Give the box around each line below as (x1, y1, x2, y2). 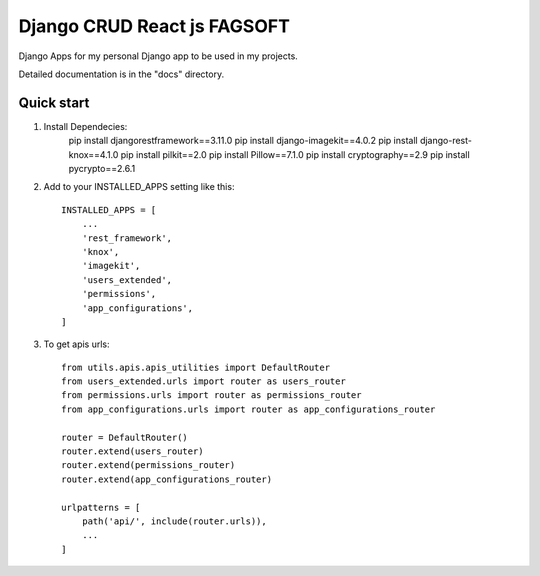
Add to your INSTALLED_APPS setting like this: (43, 181, 235, 193)
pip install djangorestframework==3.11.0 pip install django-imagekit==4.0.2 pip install (68, 135, 419, 147)
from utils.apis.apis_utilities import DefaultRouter (61, 361, 330, 373)
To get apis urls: (43, 338, 110, 350)
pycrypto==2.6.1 (68, 163, 136, 175)
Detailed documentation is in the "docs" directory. (18, 68, 225, 80)
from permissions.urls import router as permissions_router (61, 390, 362, 401)
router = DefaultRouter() (61, 431, 189, 443)
